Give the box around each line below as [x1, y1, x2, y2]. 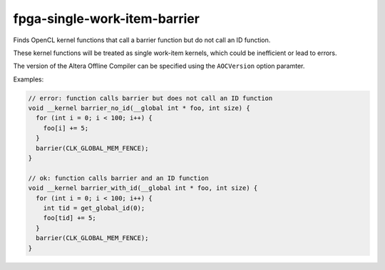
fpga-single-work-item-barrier [13, 11, 200, 26]
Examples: [13, 75, 44, 84]
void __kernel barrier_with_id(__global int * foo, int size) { [28, 184, 258, 192]
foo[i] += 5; [43, 124, 89, 132]
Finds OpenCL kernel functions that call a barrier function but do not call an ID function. [13, 36, 271, 44]
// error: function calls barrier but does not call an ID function [28, 94, 273, 102]
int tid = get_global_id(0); [43, 204, 145, 212]
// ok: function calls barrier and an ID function [28, 174, 210, 182]
